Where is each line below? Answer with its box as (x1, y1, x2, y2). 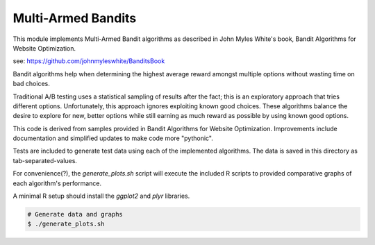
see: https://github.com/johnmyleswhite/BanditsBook (12, 57, 165, 65)
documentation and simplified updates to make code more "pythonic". (12, 134, 213, 142)
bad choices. (12, 80, 50, 88)
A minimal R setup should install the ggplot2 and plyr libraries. (12, 192, 190, 201)
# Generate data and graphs (27, 210, 123, 218)
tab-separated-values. (12, 156, 78, 164)
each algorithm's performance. (12, 179, 102, 187)
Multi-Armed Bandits (12, 10, 137, 26)
